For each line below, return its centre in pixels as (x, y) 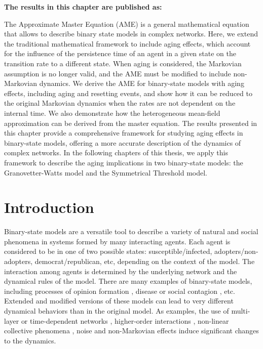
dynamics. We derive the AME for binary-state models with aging (142, 83)
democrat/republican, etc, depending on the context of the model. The (145, 261)
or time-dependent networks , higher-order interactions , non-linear (125, 320)
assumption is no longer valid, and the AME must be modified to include (118, 73)
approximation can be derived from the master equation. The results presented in (131, 123)
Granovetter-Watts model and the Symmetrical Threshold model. (106, 172)
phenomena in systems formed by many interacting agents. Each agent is (117, 241)
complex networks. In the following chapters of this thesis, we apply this (116, 152)
